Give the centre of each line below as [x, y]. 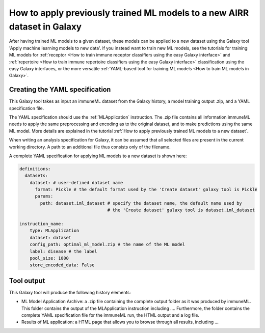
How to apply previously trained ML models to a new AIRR [129, 13]
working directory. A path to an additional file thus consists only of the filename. [90, 147]
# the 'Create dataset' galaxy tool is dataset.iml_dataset [181, 210]
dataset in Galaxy [45, 27]
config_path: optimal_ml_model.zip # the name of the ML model [107, 245]
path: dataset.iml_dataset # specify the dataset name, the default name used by [141, 203]
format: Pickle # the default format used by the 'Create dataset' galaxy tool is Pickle [146, 190]
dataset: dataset [51, 237]
